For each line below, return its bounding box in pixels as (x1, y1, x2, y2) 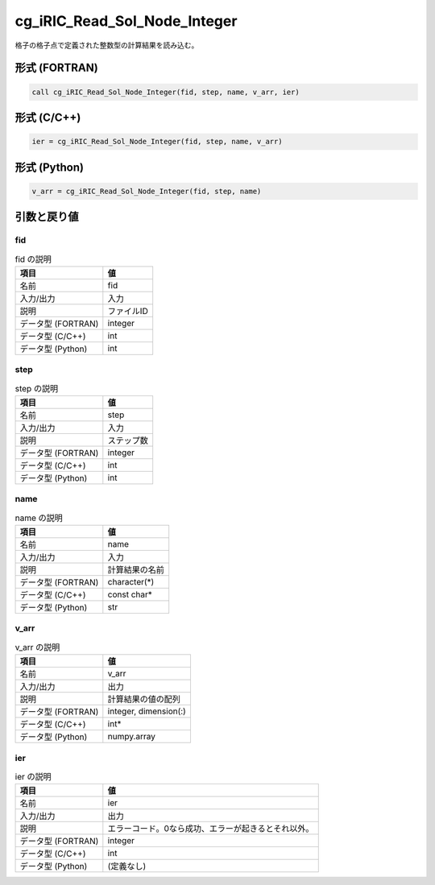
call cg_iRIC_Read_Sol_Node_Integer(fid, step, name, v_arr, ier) (31, 87, 300, 97)
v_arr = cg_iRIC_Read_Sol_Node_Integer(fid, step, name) (31, 186, 262, 196)
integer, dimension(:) (107, 705, 187, 717)
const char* (107, 589, 153, 600)
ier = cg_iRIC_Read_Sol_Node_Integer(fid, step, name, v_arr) (31, 137, 283, 147)
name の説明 (14, 512, 64, 523)
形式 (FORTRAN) (14, 61, 98, 75)
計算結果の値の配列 (107, 693, 181, 705)
